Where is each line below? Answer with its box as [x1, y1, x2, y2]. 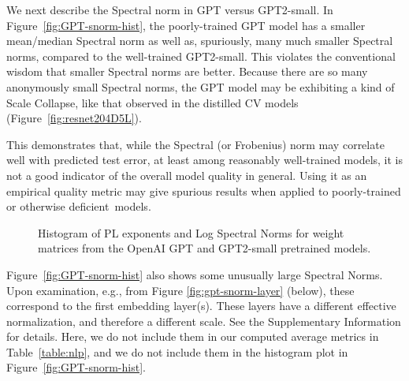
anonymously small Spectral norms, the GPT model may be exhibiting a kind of [6, 78, 395, 95]
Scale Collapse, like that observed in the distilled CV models [6, 94, 299, 110]
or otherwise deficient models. [6, 198, 151, 215]
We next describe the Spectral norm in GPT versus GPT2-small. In [6, 2, 333, 17]
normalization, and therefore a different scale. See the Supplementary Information [6, 312, 401, 329]
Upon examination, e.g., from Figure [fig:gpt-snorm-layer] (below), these [6, 282, 355, 298]
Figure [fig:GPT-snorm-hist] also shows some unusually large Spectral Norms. [6, 266, 383, 282]
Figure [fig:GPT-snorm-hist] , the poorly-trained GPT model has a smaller [6, 17, 366, 33]
